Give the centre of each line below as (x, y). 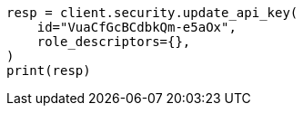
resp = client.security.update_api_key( (152, 13)
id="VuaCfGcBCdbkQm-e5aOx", (136, 27)
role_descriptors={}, (114, 42)
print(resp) (49, 71)
